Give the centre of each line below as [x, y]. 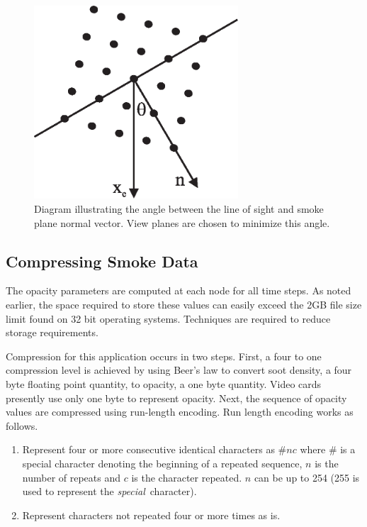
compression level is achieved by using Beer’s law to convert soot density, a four [179, 370]
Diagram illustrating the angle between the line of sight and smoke [179, 209]
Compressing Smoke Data [102, 261]
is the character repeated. [187, 477]
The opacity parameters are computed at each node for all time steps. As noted [179, 290]
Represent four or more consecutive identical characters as [148, 449]
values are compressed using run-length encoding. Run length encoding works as [180, 412]
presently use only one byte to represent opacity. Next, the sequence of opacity [176, 398]
